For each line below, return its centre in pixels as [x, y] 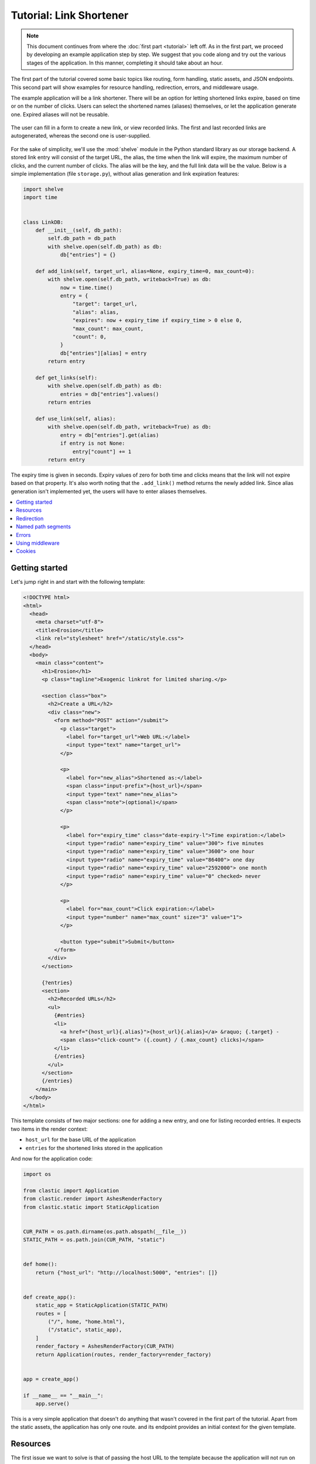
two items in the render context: [49, 1129]
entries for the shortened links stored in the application [94, 1148]
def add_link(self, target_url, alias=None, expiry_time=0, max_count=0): [145, 271]
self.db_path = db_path [82, 238]
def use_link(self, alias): [76, 418]
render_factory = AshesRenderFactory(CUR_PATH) [105, 1346]
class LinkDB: [43, 222]
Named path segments [44, 526]
